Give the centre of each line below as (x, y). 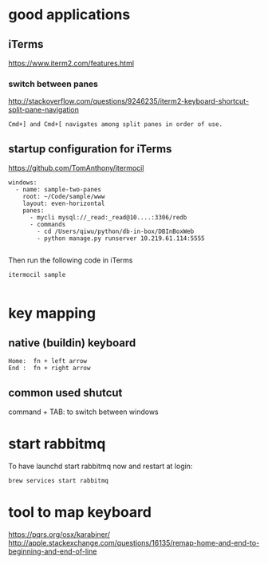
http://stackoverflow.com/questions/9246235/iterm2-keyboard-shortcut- (129, 101)
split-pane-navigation (44, 110)
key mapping (52, 314)
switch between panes (53, 84)
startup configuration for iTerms (90, 149)
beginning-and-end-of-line (53, 551)
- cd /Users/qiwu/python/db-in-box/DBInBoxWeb (116, 232)
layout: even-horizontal (64, 204)
